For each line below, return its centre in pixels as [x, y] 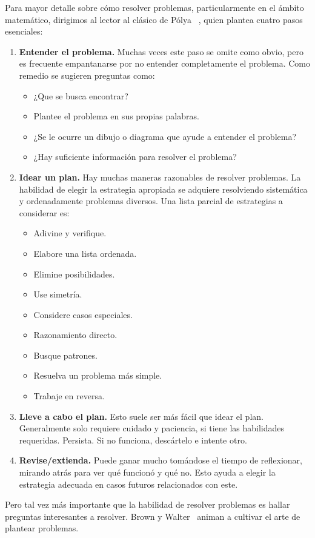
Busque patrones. [65, 355]
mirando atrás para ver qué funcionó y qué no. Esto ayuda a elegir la [147, 472]
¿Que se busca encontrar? [81, 95]
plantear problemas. [42, 528]
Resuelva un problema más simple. [98, 375]
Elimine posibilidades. [74, 274]
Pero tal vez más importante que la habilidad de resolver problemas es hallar [148, 504]
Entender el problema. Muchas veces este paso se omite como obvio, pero [161, 51]
